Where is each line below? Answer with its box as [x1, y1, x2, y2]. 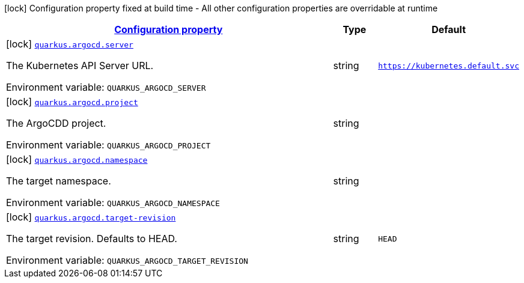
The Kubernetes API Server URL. [6, 59, 154, 72]
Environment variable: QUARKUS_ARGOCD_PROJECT [6, 139, 211, 151]
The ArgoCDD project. [6, 117, 106, 129]
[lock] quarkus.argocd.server [6, 38, 133, 50]
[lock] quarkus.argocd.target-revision [6, 211, 176, 223]
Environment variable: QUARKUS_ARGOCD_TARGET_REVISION [6, 254, 248, 266]
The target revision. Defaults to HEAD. [6, 233, 177, 245]
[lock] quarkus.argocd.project [6, 96, 138, 108]
